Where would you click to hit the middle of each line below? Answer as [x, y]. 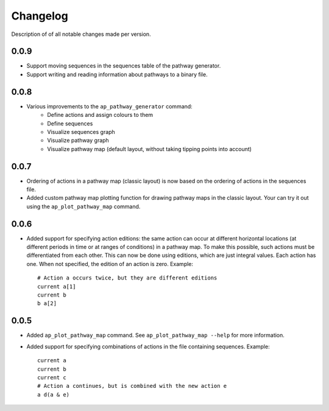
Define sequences [70, 123]
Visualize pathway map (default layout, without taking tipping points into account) [150, 149]
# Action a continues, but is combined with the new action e [132, 386]
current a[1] [57, 286]
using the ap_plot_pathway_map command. [83, 206]
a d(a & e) [54, 395]
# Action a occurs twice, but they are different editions [127, 278]
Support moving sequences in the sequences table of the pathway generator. [124, 66]
